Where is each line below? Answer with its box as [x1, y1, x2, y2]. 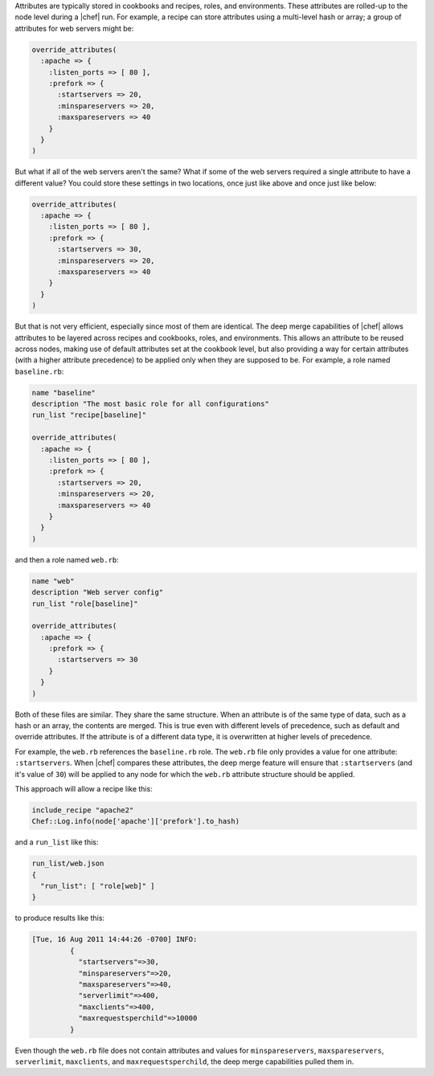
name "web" [31, 576, 75, 586]
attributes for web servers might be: [14, 23, 134, 33]
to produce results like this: [14, 913, 104, 923]
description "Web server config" [31, 587, 164, 597]
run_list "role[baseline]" [31, 599, 138, 608]
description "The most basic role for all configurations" [31, 399, 269, 409]
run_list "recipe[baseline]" [31, 411, 147, 419]
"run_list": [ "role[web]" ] [40, 882, 156, 891]
